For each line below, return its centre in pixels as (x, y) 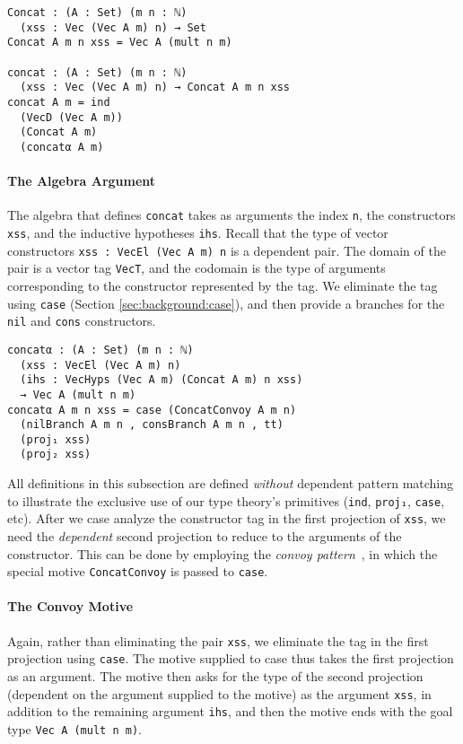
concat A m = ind (59, 102)
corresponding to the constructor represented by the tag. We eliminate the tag (223, 285)
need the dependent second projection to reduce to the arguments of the (205, 536)
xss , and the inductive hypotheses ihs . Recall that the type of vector (198, 233)
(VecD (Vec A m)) (71, 117)
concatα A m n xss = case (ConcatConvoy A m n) (152, 410)
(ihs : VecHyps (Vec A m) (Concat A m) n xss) (162, 380)
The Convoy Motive (70, 606)
